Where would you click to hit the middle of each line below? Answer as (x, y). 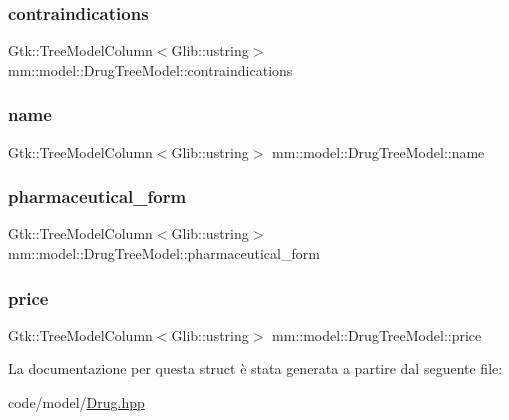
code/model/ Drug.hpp (76, 402)
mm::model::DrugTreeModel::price (377, 334)
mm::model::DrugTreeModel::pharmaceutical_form (164, 253)
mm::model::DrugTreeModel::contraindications (150, 69)
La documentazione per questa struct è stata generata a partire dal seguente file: (255, 368)
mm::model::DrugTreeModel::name (378, 151)
